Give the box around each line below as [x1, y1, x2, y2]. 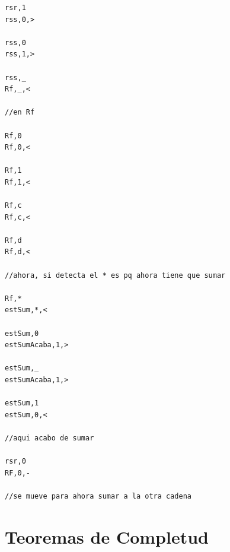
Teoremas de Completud [5, 524, 209, 548]
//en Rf [5, 108, 35, 117]
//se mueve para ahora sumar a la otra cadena [5, 491, 191, 500]
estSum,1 [5, 399, 39, 408]
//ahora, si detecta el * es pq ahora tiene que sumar [5, 271, 226, 280]
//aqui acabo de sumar [5, 433, 94, 442]
